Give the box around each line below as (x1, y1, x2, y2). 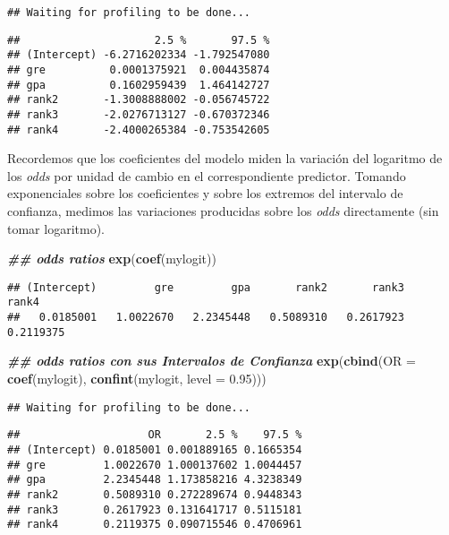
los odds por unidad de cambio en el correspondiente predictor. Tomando (7, 166, 406, 185)
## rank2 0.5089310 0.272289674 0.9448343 (7, 488, 302, 501)
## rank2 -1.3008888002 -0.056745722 (7, 93, 270, 107)
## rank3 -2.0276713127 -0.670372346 (7, 108, 270, 121)
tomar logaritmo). (7, 219, 105, 237)
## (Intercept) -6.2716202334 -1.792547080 (7, 48, 270, 62)
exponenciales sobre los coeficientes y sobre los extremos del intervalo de (7, 184, 403, 203)
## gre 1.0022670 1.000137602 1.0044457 (7, 458, 302, 471)
